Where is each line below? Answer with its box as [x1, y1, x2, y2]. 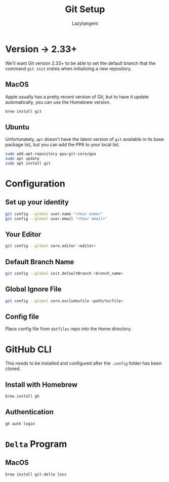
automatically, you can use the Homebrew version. [5, 99, 111, 105]
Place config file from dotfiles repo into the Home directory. [5, 326, 132, 332]
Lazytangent [72, 20, 98, 26]
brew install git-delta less [5, 472, 67, 477]
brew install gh [5, 394, 39, 399]
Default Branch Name [5, 257, 74, 266]
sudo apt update [5, 156, 39, 162]
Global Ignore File [5, 285, 62, 294]
